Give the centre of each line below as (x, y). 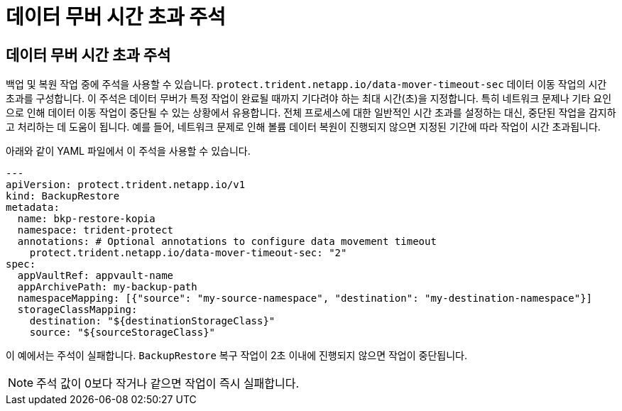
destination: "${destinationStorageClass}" (152, 321)
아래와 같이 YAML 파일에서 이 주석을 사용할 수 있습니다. (128, 151)
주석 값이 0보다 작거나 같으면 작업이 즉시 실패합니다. (168, 384)
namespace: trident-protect (96, 230)
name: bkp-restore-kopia (86, 219)
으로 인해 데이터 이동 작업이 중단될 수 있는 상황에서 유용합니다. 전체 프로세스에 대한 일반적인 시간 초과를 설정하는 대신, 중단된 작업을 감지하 (311, 113)
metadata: (33, 208)
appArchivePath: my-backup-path (107, 287)
